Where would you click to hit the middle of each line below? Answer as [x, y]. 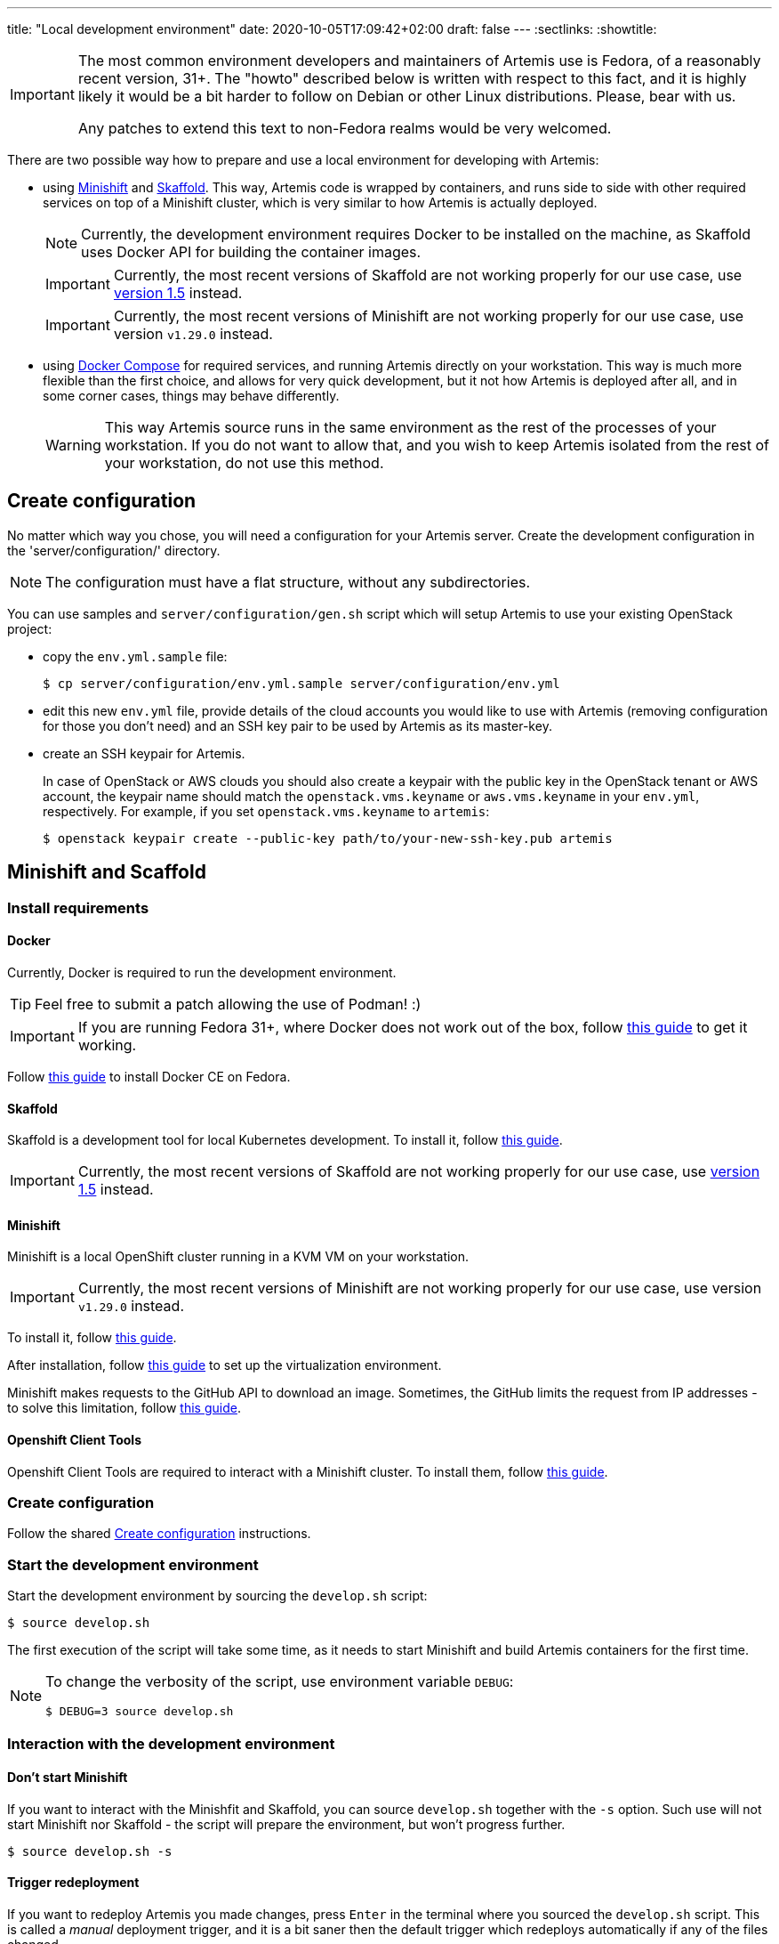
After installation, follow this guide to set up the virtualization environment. [225, 1365]
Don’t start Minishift [68, 1778]
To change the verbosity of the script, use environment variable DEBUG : [280, 1682]
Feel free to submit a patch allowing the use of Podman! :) [228, 1004]
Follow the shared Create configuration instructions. [159, 1534]
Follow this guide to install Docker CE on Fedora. [149, 1076]
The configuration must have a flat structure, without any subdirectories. [288, 582]
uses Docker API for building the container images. [251, 252]
